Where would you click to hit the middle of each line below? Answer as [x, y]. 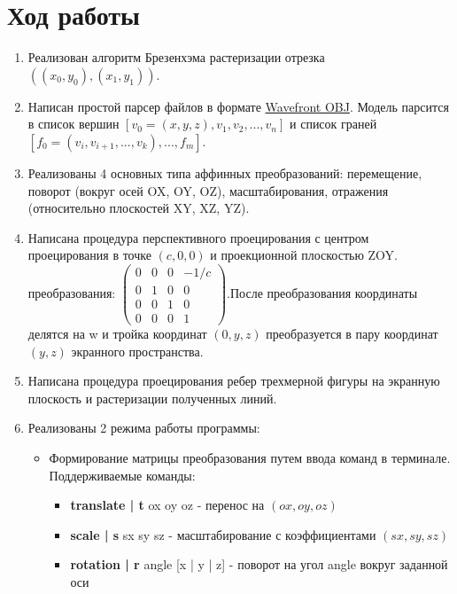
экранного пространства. [137, 351]
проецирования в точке [89, 255]
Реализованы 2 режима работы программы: [144, 428]
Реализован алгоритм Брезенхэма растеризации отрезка [176, 57]
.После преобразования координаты [322, 292]
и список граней [333, 124]
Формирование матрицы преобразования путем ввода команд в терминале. [250, 458]
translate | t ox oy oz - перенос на [167, 505]
